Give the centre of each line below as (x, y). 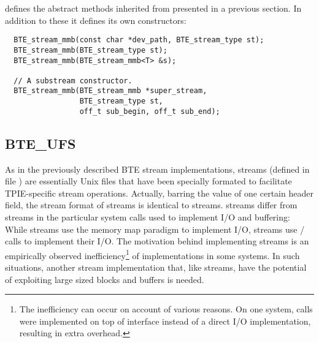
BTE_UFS (40, 143)
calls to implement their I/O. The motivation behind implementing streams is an (157, 241)
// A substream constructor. (73, 81)
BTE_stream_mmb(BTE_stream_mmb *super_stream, (110, 91)
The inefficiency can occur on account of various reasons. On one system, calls (166, 309)
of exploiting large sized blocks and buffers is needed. (105, 279)
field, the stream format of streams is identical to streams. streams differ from (151, 205)
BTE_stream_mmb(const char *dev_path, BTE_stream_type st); (139, 40)
